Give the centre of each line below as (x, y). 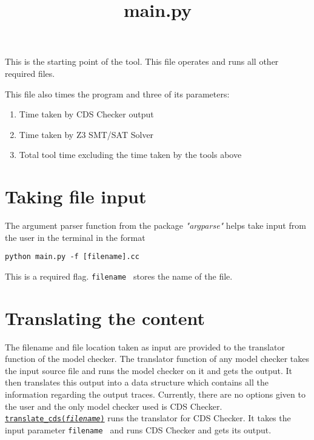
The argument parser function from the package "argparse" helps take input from (155, 225)
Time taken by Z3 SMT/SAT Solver (86, 134)
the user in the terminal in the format (75, 237)
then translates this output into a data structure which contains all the (137, 382)
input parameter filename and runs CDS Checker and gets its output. (138, 429)
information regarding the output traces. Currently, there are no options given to (155, 394)
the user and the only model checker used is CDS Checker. (114, 406)
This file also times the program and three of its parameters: (117, 94)
